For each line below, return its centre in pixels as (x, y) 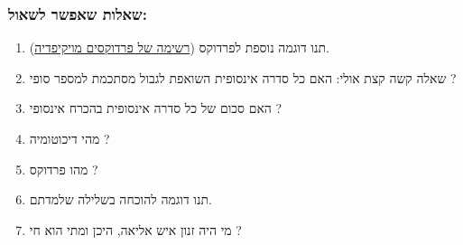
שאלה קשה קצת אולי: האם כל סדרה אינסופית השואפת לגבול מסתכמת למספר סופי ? (243, 77)
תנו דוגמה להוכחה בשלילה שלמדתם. (120, 199)
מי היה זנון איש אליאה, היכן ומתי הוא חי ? (135, 229)
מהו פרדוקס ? (64, 169)
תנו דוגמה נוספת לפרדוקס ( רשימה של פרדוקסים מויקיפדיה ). (179, 47)
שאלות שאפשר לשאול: (78, 13)
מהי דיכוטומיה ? (69, 138)
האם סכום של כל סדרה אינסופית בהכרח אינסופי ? (156, 108)
